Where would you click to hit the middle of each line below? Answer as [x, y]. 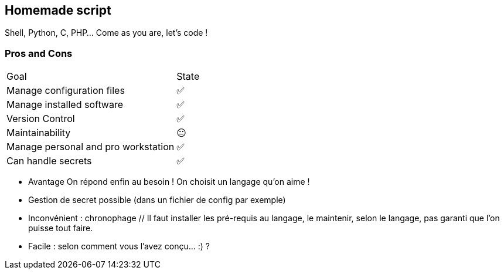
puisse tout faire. [61, 228]
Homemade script [58, 10]
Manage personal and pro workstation [91, 147]
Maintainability [39, 133]
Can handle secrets [49, 161]
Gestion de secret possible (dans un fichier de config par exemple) [157, 200]
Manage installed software [65, 105]
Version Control [41, 119]
